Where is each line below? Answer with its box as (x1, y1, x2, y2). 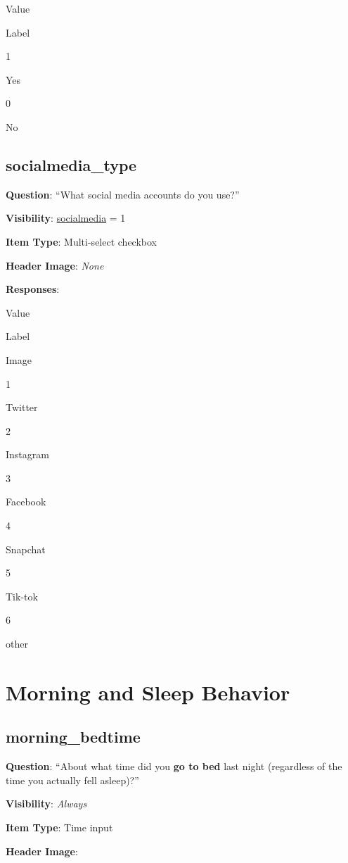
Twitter (6, 400, 38, 415)
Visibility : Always (6, 796, 87, 811)
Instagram (6, 447, 49, 462)
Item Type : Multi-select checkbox (6, 234, 157, 248)
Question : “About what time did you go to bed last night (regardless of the (6, 759, 342, 774)
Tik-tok (6, 588, 38, 603)
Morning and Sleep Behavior (6, 677, 290, 706)
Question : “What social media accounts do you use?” (6, 187, 240, 201)
